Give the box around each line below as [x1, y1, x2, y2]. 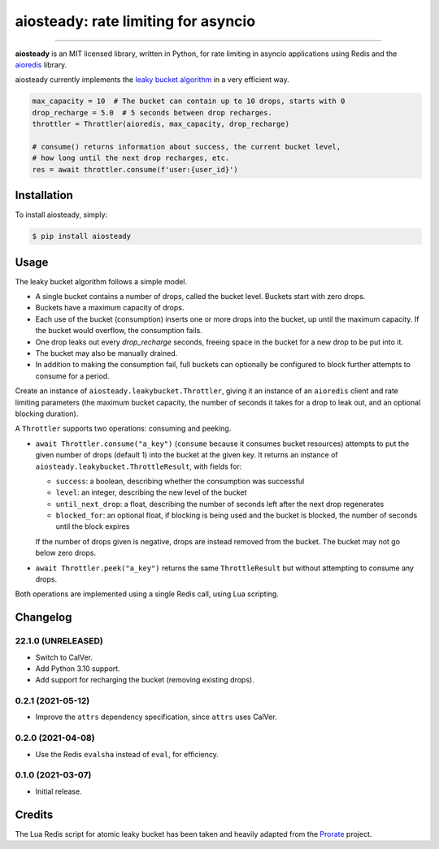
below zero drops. [35, 548, 97, 558]
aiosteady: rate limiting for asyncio [15, 12, 256, 30]
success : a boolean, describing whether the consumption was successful [55, 476, 305, 486]
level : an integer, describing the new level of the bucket [55, 487, 247, 497]
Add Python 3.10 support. [35, 663, 121, 674]
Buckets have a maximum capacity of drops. [35, 303, 185, 313]
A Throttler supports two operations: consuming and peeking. [15, 423, 232, 434]
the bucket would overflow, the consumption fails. [35, 326, 202, 336]
